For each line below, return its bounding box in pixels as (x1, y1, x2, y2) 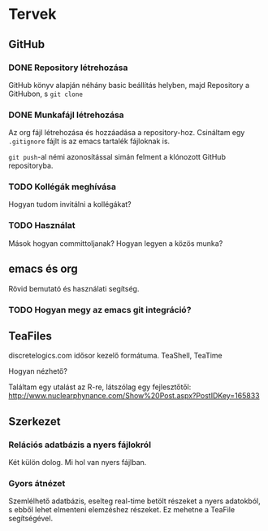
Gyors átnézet (8, 477, 66, 489)
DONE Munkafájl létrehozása (8, 109, 124, 121)
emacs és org (8, 262, 79, 276)
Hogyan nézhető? (8, 366, 67, 376)
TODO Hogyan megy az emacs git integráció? (8, 304, 192, 315)
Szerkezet (8, 415, 61, 428)
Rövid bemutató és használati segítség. (8, 283, 140, 293)
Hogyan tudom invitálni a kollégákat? (8, 200, 132, 209)
